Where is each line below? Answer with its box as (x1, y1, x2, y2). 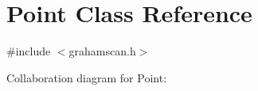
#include (6, 43, 51, 59)
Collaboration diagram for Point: (6, 69, 167, 85)
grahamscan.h (68, 43, 136, 59)
